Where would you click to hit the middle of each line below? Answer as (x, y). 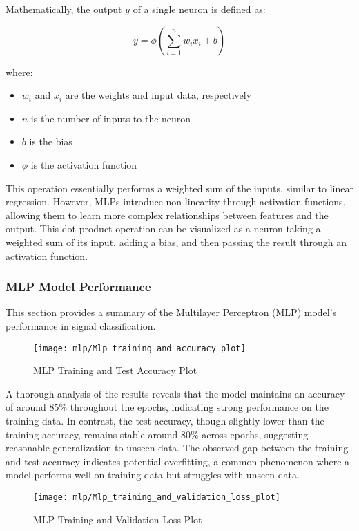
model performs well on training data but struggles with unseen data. (153, 475)
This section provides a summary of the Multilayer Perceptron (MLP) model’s (171, 312)
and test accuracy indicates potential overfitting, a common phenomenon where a (178, 461)
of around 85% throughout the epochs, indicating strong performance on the (167, 407)
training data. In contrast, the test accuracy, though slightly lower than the (165, 420)
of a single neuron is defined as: (199, 9)
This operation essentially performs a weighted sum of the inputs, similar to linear (179, 188)
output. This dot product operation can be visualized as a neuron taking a (163, 229)
